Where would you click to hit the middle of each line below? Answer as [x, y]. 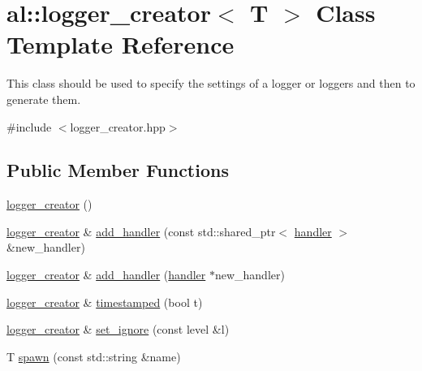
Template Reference [121, 44]
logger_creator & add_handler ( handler [106, 275]
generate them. [44, 99]
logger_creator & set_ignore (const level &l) [118, 329]
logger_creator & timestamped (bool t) [105, 302]
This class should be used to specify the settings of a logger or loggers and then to [211, 83]
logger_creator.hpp [118, 126]
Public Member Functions [118, 170]
